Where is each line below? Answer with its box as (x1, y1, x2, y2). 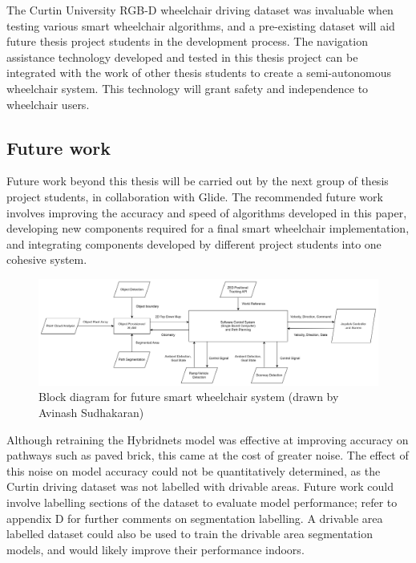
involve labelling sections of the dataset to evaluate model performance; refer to (6, 493, 398, 510)
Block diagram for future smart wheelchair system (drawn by (38, 388, 339, 405)
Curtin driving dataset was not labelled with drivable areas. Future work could (6, 478, 394, 495)
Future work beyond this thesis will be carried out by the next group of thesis (6, 172, 389, 189)
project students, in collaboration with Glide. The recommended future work (6, 188, 383, 205)
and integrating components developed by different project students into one (6, 235, 382, 252)
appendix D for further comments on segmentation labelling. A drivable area (6, 509, 383, 526)
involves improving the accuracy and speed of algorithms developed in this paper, (6, 204, 407, 221)
